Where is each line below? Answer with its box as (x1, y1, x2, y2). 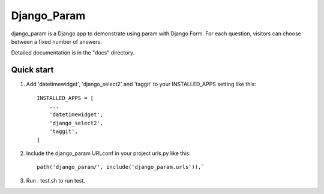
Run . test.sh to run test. (26, 177, 85, 184)
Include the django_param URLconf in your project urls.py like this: (26, 150, 191, 157)
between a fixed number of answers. (11, 38, 102, 45)
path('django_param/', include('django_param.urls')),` (37, 163, 205, 171)
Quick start (11, 65, 54, 75)
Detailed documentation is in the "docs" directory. (11, 49, 135, 56)
